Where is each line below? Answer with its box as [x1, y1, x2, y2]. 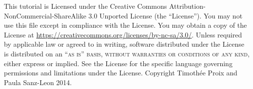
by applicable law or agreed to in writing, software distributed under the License [4, 39, 245, 49]
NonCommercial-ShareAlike [4, 10, 86, 20]
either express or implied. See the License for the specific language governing [4, 58, 233, 68]
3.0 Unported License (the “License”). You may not [88, 10, 243, 20]
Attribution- [169, 1, 206, 11]
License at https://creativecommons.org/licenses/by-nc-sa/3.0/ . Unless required [4, 29, 242, 39]
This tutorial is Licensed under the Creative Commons [4, 1, 167, 11]
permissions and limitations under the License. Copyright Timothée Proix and [4, 68, 237, 78]
